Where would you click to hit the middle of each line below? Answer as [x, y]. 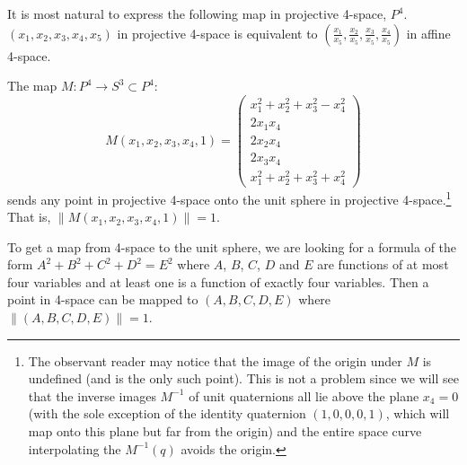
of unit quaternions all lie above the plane [304, 395]
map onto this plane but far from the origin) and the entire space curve [225, 431]
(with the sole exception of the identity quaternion [167, 413]
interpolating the [75, 448]
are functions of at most [383, 264]
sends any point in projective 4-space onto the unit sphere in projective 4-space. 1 [229, 197]
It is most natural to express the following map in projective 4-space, [197, 13]
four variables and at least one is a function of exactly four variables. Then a [218, 281]
